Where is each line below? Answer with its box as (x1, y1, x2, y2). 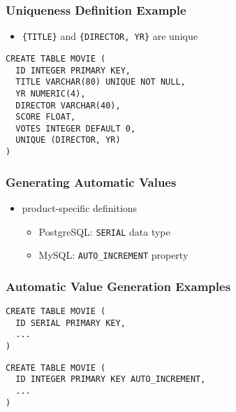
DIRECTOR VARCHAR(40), (15, 100, 121, 111)
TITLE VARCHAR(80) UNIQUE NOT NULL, (15, 77, 186, 87)
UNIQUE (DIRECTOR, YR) (15, 135, 121, 145)
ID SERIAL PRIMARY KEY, (15, 318, 126, 328)
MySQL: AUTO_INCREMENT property (38, 248, 189, 262)
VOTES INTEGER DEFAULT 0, (15, 123, 136, 134)
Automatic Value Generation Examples (6, 277, 231, 294)
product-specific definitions (22, 201, 138, 215)
